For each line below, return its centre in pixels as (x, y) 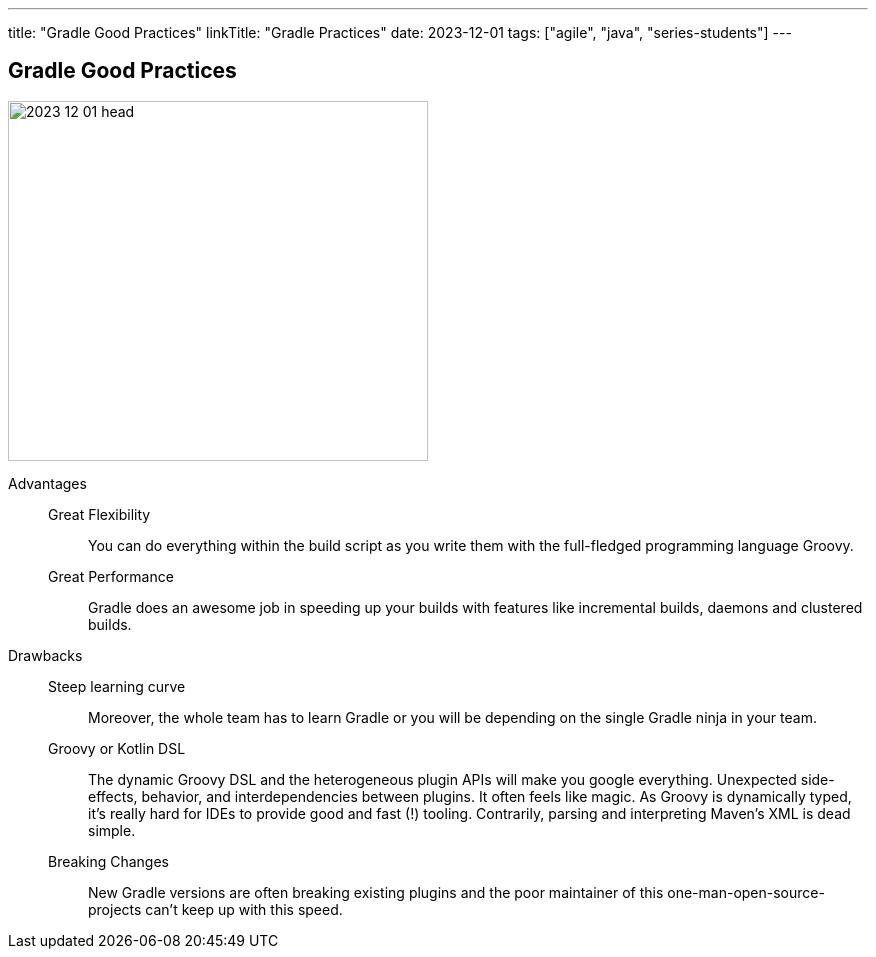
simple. (112, 830)
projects (115, 909)
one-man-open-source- (746, 892)
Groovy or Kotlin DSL (117, 748)
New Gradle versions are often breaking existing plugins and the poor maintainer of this (376, 892)
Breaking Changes (109, 861)
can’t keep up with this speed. (244, 909)
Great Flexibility (99, 514)
